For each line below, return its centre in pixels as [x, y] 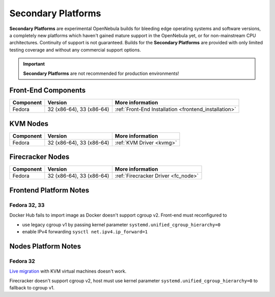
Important [34, 64]
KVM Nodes [29, 124]
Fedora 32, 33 [27, 205]
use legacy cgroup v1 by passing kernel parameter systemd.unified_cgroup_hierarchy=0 [121, 225]
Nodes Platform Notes [45, 246]
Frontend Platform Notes [49, 190]
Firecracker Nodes [39, 157]
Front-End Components [48, 90]
